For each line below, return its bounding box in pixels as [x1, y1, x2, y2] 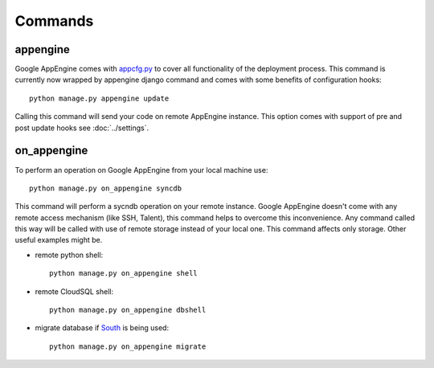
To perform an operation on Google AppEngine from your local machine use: [14, 165, 268, 174]
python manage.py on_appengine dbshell [49, 305, 207, 315]
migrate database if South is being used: [35, 323, 169, 333]
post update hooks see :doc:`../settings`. [14, 123, 149, 133]
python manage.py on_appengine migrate [49, 341, 207, 351]
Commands [14, 12, 94, 30]
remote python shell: [35, 250, 104, 260]
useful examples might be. [14, 235, 103, 245]
